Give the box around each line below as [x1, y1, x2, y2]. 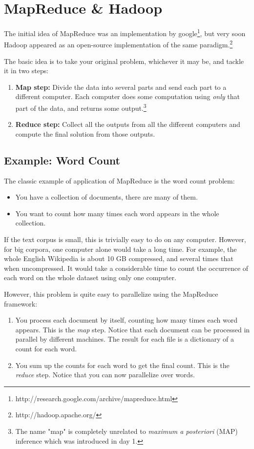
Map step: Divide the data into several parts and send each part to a [15, 82, 227, 92]
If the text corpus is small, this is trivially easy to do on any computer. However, [4, 234, 246, 245]
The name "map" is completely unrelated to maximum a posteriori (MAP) [15, 426, 238, 436]
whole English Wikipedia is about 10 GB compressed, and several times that [4, 253, 233, 264]
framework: [4, 298, 38, 308]
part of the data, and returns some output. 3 [15, 102, 147, 113]
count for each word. [15, 343, 77, 353]
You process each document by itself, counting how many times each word [15, 315, 237, 325]
